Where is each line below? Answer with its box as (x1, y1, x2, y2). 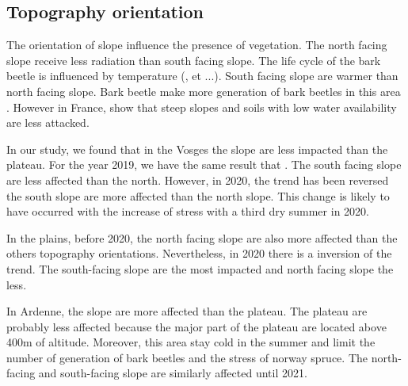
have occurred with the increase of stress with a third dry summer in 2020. (6, 203, 369, 220)
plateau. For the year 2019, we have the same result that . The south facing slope (6, 156, 402, 173)
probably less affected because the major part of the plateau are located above (6, 318, 387, 334)
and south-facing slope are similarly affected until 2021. (38, 365, 307, 381)
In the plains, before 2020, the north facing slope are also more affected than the (6, 229, 398, 246)
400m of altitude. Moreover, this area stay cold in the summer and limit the (6, 334, 376, 350)
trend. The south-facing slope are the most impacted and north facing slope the (6, 260, 394, 277)
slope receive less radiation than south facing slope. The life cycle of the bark (6, 52, 381, 68)
